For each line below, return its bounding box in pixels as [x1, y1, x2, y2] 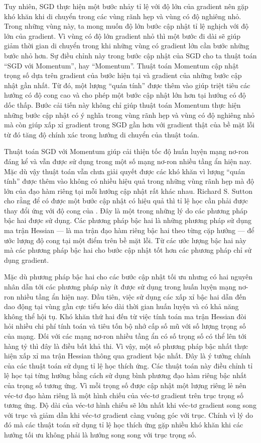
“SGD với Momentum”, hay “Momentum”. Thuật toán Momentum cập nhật [4, 60, 239, 70]
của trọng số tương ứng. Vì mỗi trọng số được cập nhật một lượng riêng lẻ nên [4, 380, 246, 390]
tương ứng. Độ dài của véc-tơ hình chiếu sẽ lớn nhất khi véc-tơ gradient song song [4, 400, 256, 410]
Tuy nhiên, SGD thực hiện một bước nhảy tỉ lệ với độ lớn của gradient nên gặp [4, 1, 248, 11]
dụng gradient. [4, 254, 49, 265]
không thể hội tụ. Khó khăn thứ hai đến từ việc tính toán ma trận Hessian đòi [4, 311, 246, 321]
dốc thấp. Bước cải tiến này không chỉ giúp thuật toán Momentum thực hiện [4, 99, 241, 110]
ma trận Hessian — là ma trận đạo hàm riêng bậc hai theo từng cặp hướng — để [4, 225, 254, 236]
